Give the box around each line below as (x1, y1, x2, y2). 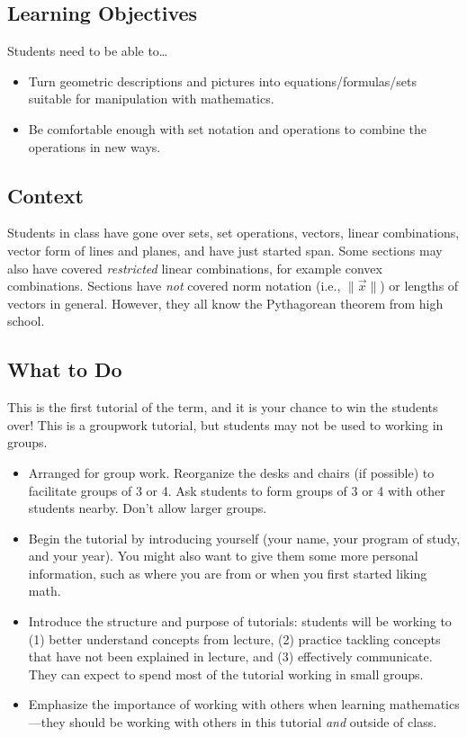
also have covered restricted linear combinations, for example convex (7, 258, 382, 277)
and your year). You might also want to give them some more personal (28, 546, 418, 565)
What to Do (7, 355, 122, 383)
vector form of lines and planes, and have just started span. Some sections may (7, 240, 443, 259)
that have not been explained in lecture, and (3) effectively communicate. (28, 647, 433, 666)
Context (7, 181, 84, 209)
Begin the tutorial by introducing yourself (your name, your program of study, (28, 528, 461, 547)
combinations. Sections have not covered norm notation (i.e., (7, 276, 341, 295)
